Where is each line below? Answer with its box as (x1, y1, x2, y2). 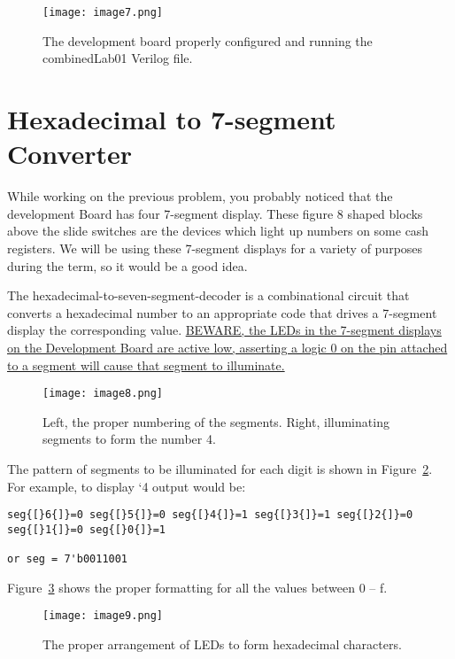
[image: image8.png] (42, 387, 164, 400)
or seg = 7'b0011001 (7, 553, 128, 566)
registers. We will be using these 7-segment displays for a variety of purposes (7, 238, 423, 257)
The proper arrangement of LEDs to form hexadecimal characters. (42, 635, 402, 653)
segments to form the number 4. (42, 430, 216, 448)
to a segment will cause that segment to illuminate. (7, 355, 285, 374)
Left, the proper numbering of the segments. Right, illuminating (42, 412, 389, 430)
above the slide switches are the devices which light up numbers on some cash (7, 221, 429, 240)
